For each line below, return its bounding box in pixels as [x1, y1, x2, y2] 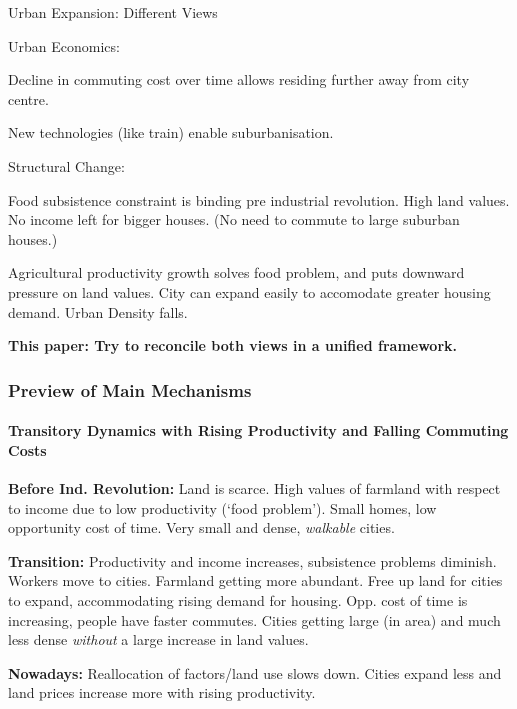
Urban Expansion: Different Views [8, 2, 218, 22]
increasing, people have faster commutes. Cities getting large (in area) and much [8, 609, 501, 630]
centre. [8, 88, 49, 109]
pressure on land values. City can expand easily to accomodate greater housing [8, 281, 491, 302]
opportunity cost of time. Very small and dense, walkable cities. [8, 517, 395, 538]
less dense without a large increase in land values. [8, 629, 309, 650]
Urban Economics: [8, 35, 120, 56]
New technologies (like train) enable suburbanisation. [8, 122, 334, 143]
